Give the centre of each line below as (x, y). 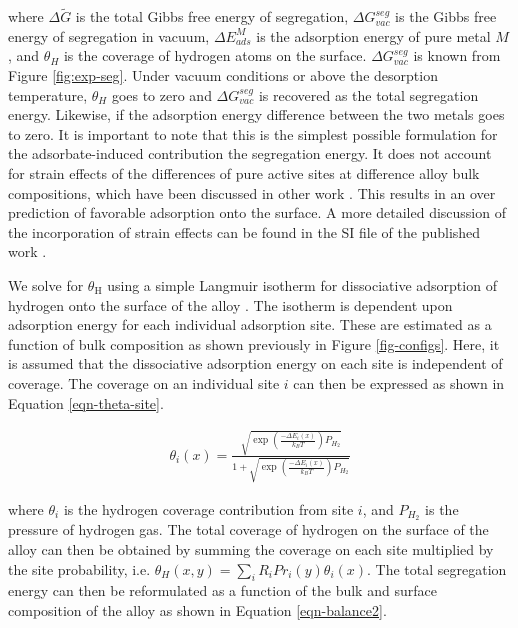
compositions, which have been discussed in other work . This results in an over (252, 192)
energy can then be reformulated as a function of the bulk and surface (222, 590)
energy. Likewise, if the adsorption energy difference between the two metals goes (256, 114)
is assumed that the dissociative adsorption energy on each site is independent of (255, 363)
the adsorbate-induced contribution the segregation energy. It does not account (250, 153)
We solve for (46, 284)
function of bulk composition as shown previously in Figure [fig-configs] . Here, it (254, 343)
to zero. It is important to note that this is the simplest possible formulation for (253, 133)
